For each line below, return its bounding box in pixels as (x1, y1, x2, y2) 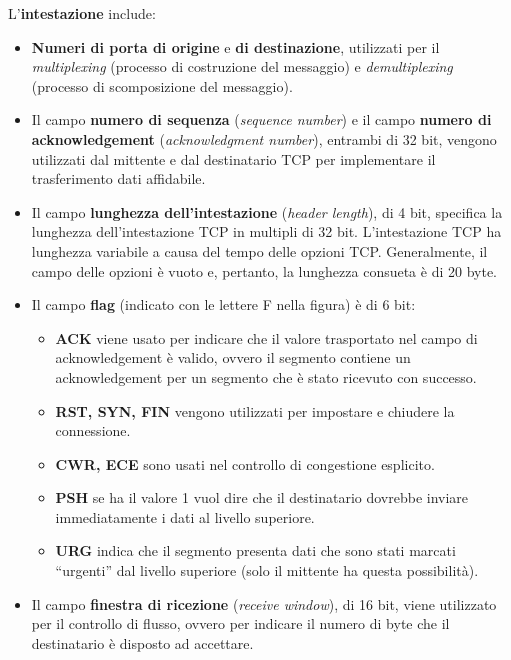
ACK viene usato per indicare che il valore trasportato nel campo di (55, 327, 478, 348)
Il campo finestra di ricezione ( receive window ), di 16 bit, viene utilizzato (31, 593, 497, 614)
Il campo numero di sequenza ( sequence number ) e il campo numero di (31, 109, 492, 130)
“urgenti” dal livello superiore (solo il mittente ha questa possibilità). (55, 560, 479, 581)
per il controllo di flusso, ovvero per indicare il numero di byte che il (31, 613, 450, 634)
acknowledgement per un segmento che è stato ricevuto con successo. (55, 366, 477, 387)
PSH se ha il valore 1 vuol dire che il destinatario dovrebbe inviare (55, 487, 469, 508)
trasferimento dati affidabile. (31, 168, 206, 189)
